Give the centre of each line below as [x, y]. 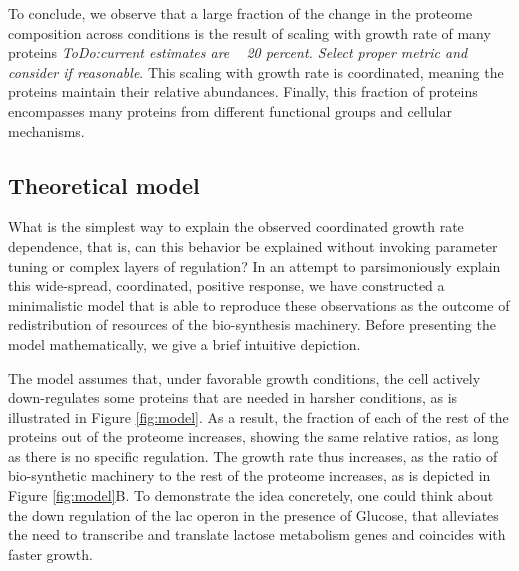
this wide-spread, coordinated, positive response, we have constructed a [226, 285]
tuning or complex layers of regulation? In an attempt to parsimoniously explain [254, 265]
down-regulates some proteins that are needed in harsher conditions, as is [233, 397]
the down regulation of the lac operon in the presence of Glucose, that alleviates [253, 514]
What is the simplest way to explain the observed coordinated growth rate [236, 226]
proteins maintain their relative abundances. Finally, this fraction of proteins [243, 91]
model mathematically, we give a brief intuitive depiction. [184, 343]
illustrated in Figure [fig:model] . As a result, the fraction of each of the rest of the [258, 416]
